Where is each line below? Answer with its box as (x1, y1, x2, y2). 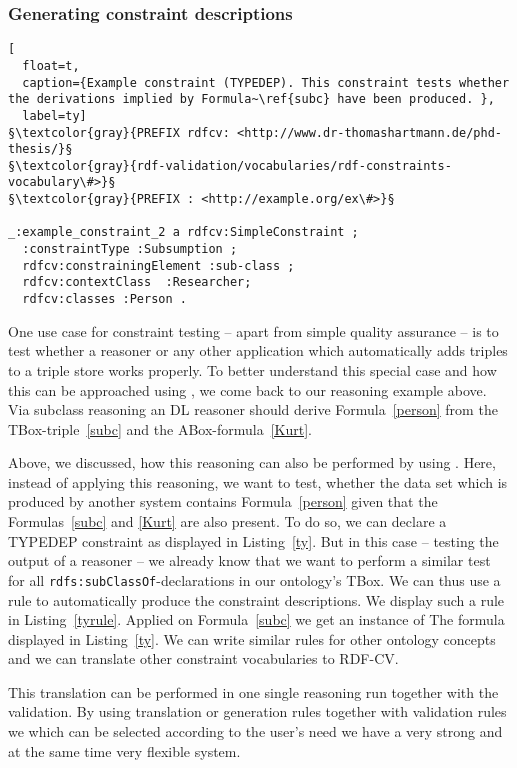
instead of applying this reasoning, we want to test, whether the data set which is (8, 471, 508, 492)
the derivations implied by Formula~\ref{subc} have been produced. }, (8, 92, 495, 107)
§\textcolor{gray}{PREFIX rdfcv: (8, 125, 230, 140)
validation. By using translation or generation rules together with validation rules (8, 701, 507, 722)
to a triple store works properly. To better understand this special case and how (8, 359, 497, 380)
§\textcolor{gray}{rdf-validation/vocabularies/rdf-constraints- (8, 158, 452, 173)
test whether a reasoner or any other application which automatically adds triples (8, 340, 508, 361)
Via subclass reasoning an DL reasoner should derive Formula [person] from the (8, 399, 498, 420)
